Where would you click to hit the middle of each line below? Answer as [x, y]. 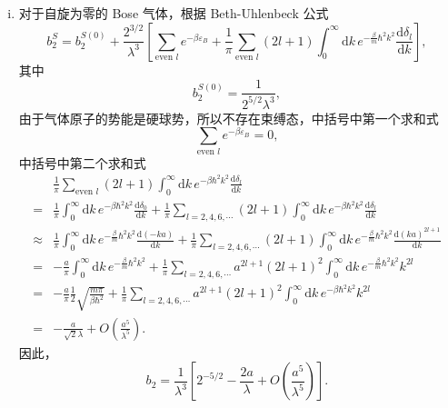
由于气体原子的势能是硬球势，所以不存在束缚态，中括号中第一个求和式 [229, 118]
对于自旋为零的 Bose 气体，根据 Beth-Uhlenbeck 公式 [174, 13]
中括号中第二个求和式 [82, 162]
